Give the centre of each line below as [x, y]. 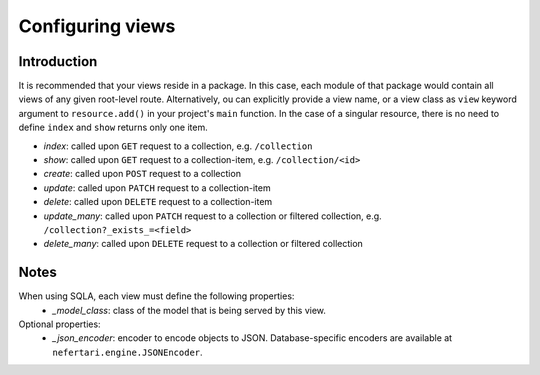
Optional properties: [59, 324]
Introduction [58, 61]
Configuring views [97, 26]
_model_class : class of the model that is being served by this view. [189, 310]
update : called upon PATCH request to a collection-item [157, 187]
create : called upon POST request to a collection [142, 174]
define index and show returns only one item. [113, 127]
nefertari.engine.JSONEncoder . [128, 352]
